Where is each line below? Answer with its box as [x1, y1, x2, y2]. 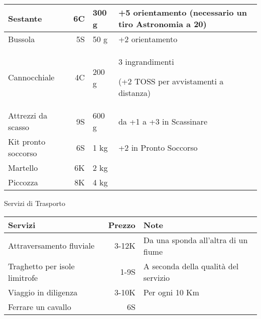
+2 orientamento [118, 33, 178, 45]
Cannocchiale [8, 71, 55, 83]
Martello [8, 162, 38, 173]
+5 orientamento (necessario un [118, 7, 247, 18]
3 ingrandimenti [118, 56, 174, 67]
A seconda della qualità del [143, 260, 239, 272]
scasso [8, 121, 30, 133]
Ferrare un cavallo [8, 300, 71, 312]
